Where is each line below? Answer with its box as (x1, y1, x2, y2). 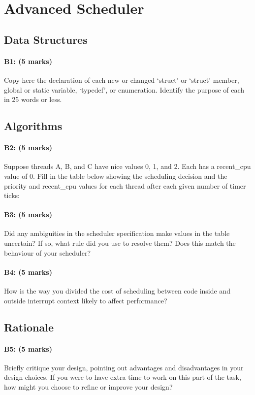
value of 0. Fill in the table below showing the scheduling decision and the (4, 170, 227, 181)
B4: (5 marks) (4, 266, 52, 277)
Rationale (4, 319, 54, 334)
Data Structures (4, 32, 88, 47)
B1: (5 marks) (4, 56, 52, 66)
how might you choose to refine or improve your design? (4, 382, 173, 392)
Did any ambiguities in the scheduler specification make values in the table (4, 228, 230, 238)
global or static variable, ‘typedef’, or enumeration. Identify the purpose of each (4, 84, 245, 95)
